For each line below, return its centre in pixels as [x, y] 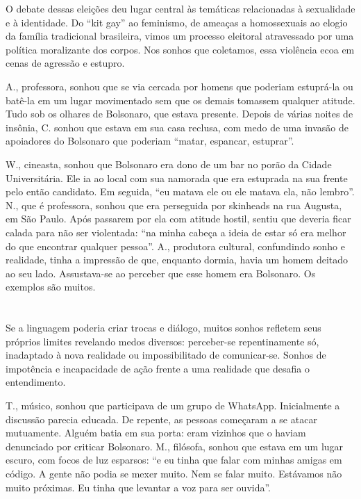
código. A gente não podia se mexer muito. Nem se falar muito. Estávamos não [174, 473]
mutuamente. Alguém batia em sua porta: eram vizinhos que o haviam [156, 433]
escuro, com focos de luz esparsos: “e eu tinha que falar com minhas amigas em [174, 460]
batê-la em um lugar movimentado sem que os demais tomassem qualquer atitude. [180, 100]
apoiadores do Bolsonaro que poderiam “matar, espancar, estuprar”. [150, 141]
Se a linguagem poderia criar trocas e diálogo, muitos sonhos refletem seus [163, 328]
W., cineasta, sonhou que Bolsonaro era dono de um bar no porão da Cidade [169, 164]
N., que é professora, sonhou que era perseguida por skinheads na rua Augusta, [174, 205]
